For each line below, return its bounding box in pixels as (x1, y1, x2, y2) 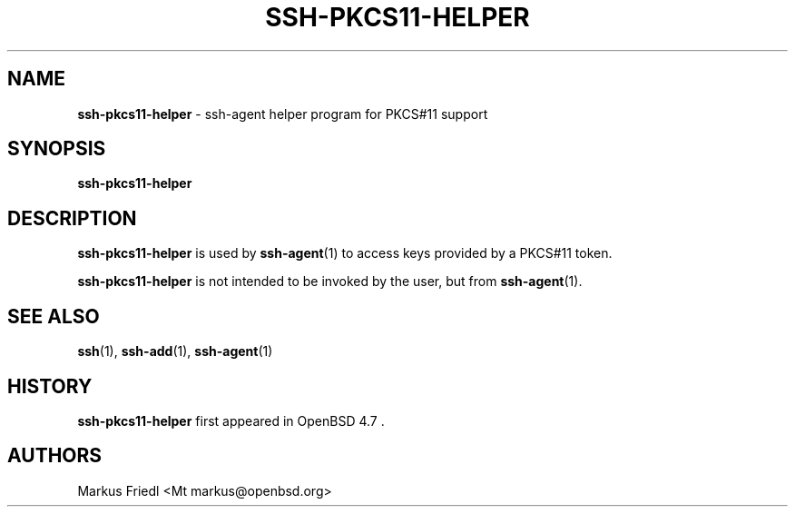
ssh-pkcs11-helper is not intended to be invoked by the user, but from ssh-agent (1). (77, 273, 583, 290)
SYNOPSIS (7, 137, 106, 161)
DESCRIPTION (7, 206, 137, 230)
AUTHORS (7, 444, 103, 468)
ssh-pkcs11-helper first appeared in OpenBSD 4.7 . (77, 412, 385, 429)
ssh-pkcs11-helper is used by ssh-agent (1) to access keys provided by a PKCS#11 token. (77, 245, 613, 262)
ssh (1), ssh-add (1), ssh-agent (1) (77, 343, 273, 360)
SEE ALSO (7, 304, 100, 328)
